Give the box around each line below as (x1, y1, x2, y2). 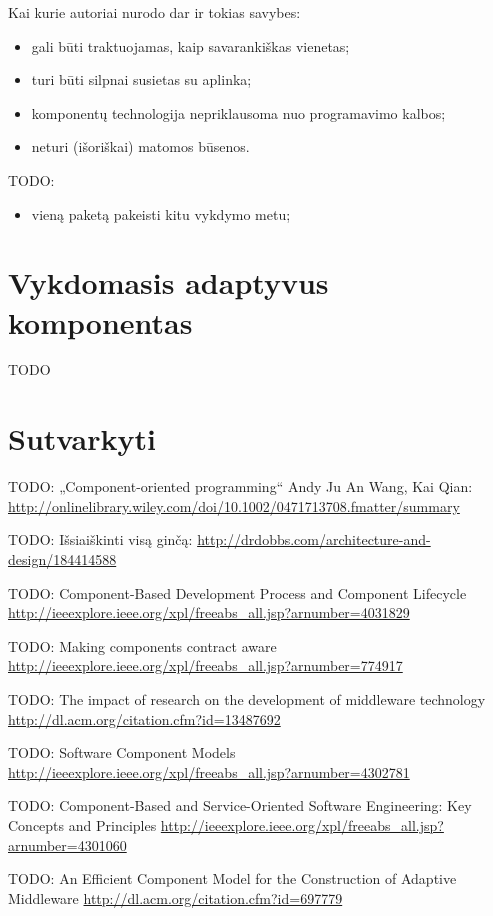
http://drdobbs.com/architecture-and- (197, 529, 431, 550)
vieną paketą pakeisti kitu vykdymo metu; (31, 203, 291, 224)
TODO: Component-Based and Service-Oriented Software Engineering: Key (8, 795, 472, 816)
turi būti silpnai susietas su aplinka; (31, 69, 252, 90)
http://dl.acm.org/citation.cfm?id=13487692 (8, 708, 281, 729)
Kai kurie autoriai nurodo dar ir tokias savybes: (8, 2, 301, 22)
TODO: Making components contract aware (8, 635, 277, 656)
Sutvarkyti (8, 418, 156, 459)
